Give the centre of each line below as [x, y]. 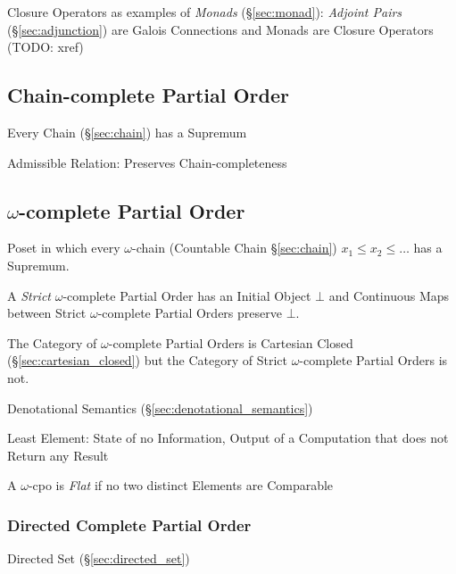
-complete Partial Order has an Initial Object [187, 295]
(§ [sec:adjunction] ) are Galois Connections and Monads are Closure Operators [220, 29]
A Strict [29, 295]
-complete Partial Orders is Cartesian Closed [231, 342]
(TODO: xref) [46, 47]
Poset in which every [64, 248]
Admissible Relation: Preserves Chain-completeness [147, 162]
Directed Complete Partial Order [129, 524]
